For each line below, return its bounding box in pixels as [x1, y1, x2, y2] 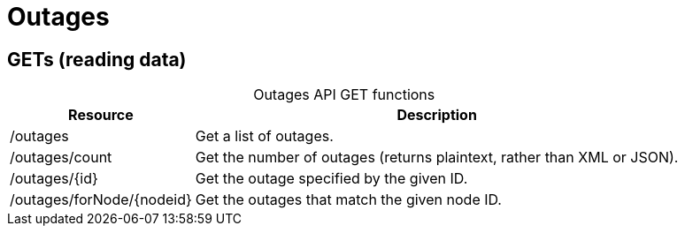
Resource [68, 106, 134, 124]
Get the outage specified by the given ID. [195, 169, 468, 188]
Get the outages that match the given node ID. [195, 191, 502, 209]
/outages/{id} [10, 169, 98, 188]
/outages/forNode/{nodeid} [10, 191, 192, 209]
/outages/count [10, 148, 112, 167]
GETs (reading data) [7, 48, 187, 71]
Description [396, 106, 477, 124]
